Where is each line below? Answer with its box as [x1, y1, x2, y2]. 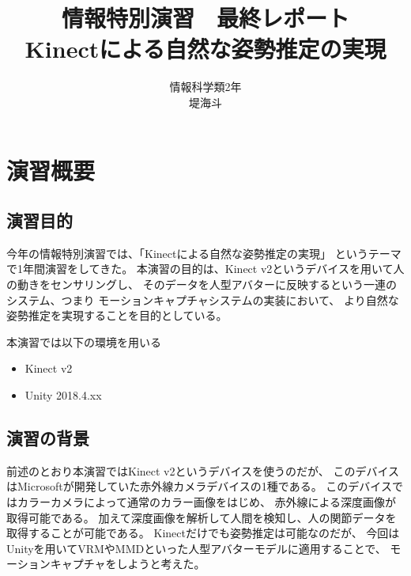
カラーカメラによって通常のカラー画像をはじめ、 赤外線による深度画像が [17, 494, 397, 510]
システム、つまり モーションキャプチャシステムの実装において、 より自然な [6, 291, 399, 308]
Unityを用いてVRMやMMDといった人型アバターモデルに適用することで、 [6, 540, 386, 556]
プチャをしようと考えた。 [72, 555, 205, 572]
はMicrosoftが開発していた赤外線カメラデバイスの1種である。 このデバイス [6, 478, 392, 495]
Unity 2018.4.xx [25, 387, 102, 404]
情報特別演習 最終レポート [61, 2, 349, 34]
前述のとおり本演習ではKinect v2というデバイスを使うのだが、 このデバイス [6, 462, 400, 479]
